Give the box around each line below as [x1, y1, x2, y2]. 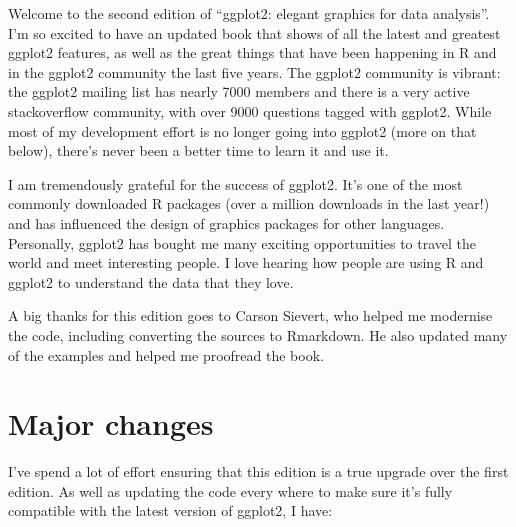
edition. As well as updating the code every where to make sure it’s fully [8, 480, 453, 501]
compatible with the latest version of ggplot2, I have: [8, 500, 333, 521]
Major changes [8, 403, 214, 444]
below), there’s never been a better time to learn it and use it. [8, 140, 389, 161]
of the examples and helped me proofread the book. [8, 344, 324, 365]
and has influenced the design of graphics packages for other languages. [8, 212, 445, 233]
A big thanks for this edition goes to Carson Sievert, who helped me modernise [8, 305, 493, 326]
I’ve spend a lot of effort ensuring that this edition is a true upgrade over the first [8, 461, 509, 482]
